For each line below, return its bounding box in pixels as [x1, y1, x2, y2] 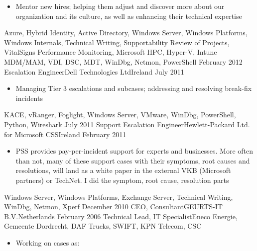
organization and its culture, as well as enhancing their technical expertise [15, 10, 242, 21]
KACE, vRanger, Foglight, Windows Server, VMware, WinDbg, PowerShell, [4, 109, 236, 120]
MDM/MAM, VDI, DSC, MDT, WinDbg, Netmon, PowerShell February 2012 [4, 56, 243, 67]
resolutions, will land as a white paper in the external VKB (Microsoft [15, 165, 231, 175]
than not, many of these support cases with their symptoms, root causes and [15, 155, 250, 166]
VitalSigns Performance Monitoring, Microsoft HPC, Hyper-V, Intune [4, 47, 217, 57]
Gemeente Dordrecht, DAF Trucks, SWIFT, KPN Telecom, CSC [4, 221, 202, 231]
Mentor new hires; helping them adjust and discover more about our [15, 1, 225, 11]
